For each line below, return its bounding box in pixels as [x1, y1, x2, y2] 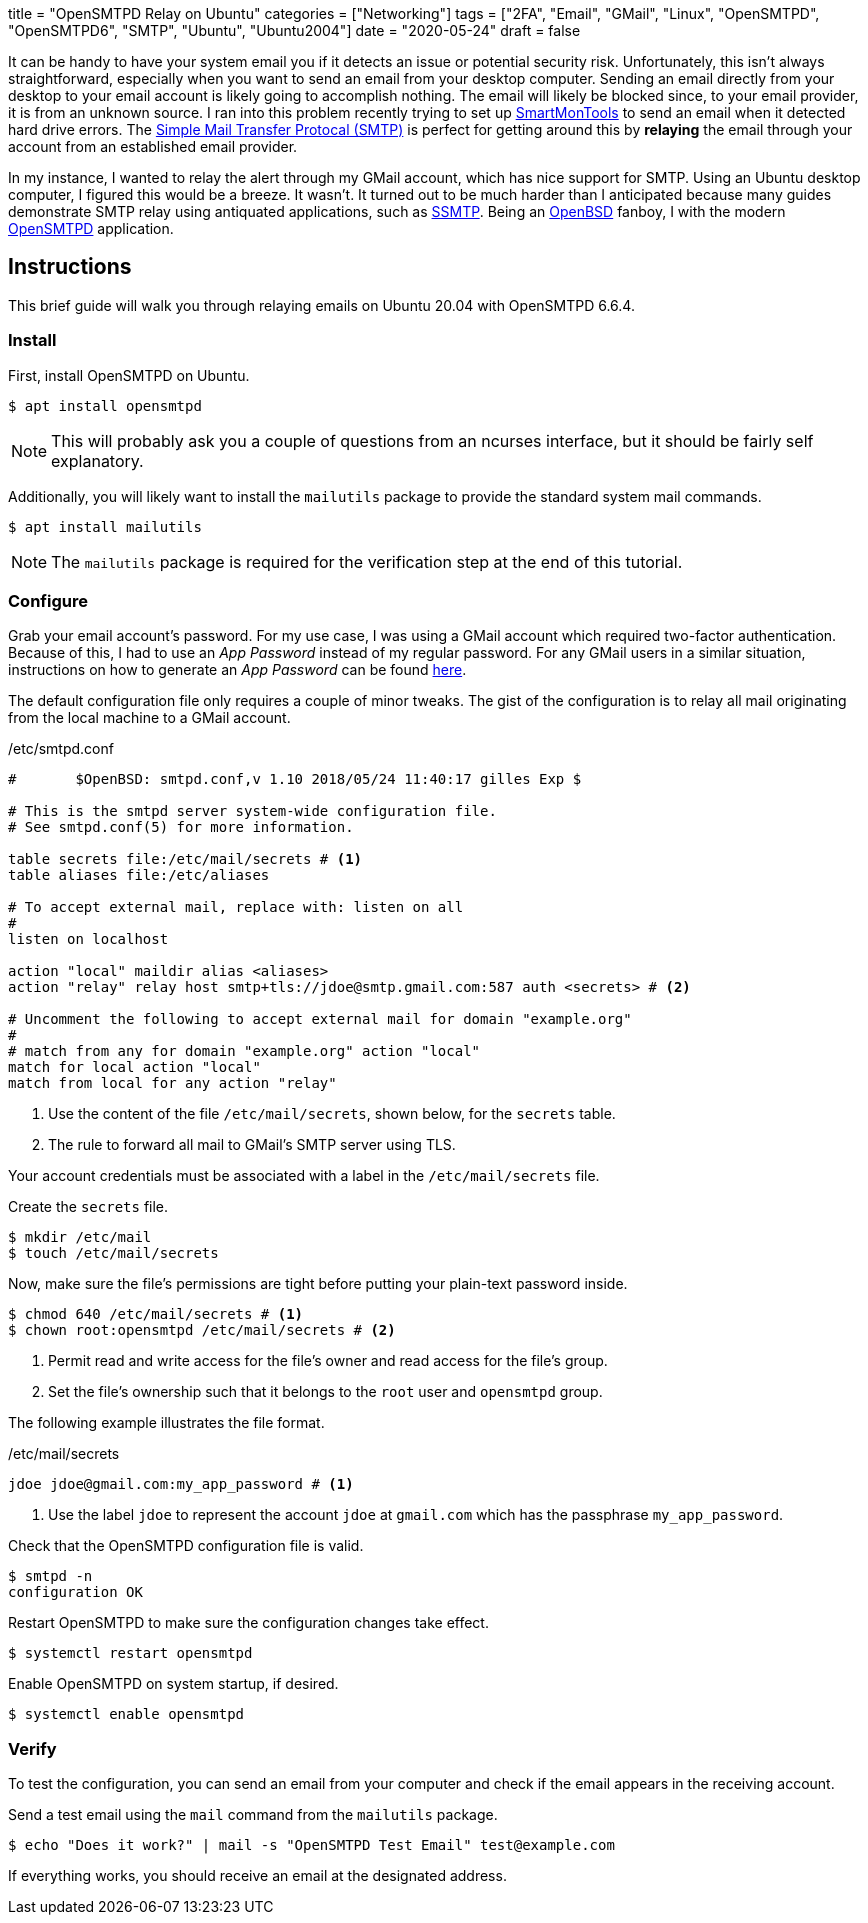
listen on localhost [8, 931, 169, 948]
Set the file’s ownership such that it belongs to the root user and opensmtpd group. [48, 1383, 603, 1401]
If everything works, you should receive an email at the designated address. [8, 1867, 507, 1885]
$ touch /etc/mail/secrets [8, 1245, 219, 1262]
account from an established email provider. [8, 138, 298, 155]
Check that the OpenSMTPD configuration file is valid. [8, 1537, 364, 1555]
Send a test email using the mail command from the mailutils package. [8, 1806, 498, 1824]
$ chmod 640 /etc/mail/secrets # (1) [8, 1306, 304, 1323]
